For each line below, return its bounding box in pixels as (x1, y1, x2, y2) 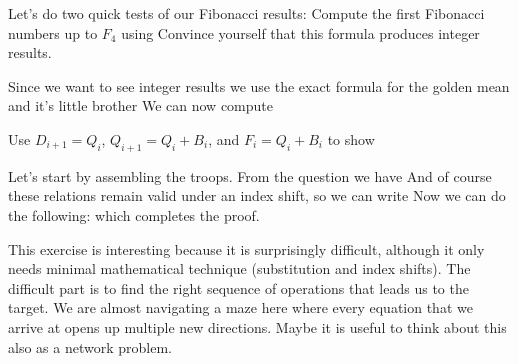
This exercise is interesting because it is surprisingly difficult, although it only (8, 238, 485, 259)
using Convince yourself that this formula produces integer (121, 22, 480, 43)
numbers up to (8, 22, 98, 43)
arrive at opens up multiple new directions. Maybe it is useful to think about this (8, 316, 507, 337)
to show (327, 128, 375, 149)
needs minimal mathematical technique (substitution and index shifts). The (8, 258, 471, 279)
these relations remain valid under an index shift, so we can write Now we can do (8, 185, 506, 206)
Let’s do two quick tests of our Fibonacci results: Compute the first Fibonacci (8, 3, 485, 23)
